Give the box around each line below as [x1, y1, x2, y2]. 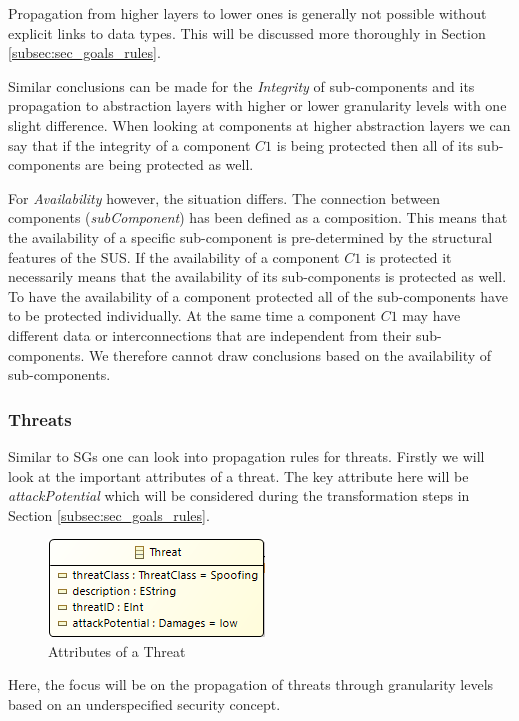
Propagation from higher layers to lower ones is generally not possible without [8, 3, 487, 23]
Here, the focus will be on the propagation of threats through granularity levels [8, 674, 494, 695]
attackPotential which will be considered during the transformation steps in [8, 485, 470, 506]
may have [402, 305, 461, 326]
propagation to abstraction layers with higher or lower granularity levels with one [8, 95, 507, 116]
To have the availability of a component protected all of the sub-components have [8, 285, 508, 306]
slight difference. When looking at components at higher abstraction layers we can [8, 114, 511, 135]
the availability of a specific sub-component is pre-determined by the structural [8, 226, 493, 247]
